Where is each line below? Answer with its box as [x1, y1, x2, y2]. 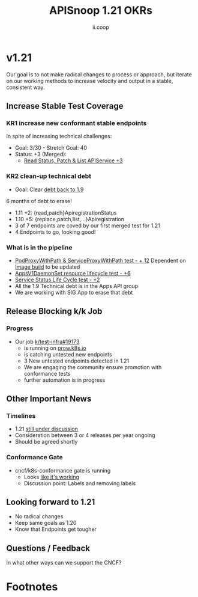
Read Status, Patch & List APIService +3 [23, 157, 123, 164]
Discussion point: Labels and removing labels [23, 479, 136, 487]
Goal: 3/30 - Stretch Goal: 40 [14, 144, 87, 152]
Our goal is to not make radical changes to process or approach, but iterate [6, 70, 192, 78]
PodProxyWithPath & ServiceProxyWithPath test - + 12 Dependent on [14, 257, 186, 264]
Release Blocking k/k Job [6, 306, 103, 316]
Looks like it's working [23, 473, 80, 480]
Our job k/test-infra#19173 [14, 338, 80, 345]
